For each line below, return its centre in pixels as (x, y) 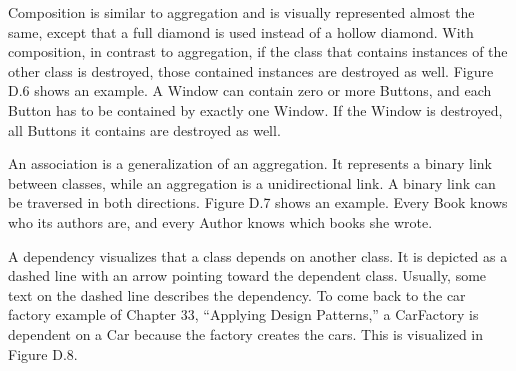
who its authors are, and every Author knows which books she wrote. (220, 221)
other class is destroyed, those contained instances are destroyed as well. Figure (251, 70)
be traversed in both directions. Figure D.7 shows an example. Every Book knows (258, 202)
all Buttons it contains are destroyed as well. (144, 129)
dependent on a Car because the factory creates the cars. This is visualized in (246, 333)
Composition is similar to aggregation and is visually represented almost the (241, 12)
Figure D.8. (43, 353)
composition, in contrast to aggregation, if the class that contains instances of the (258, 51)
